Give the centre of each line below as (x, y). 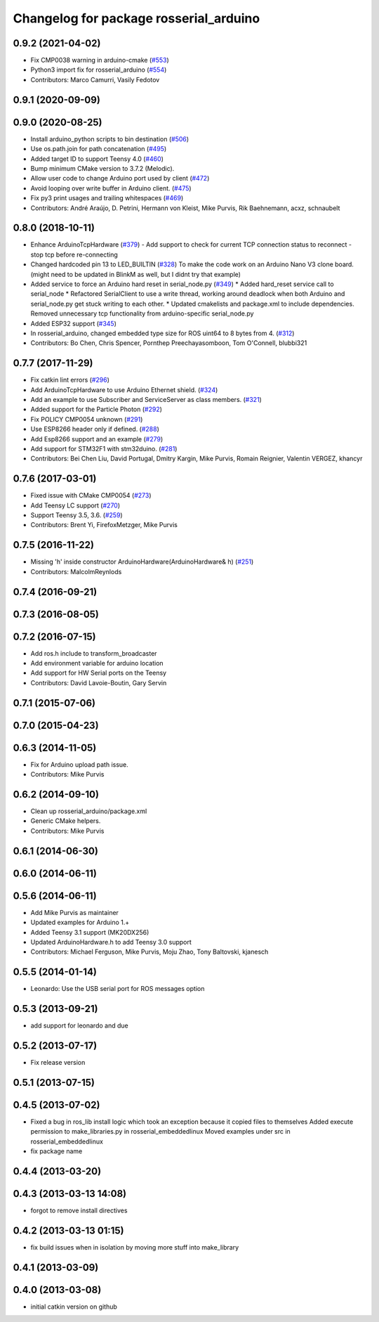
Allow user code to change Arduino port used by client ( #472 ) (120, 179)
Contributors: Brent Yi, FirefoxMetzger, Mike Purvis (104, 525)
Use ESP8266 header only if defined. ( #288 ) (95, 429)
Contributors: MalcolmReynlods (76, 571)
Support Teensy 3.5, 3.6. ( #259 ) (77, 515)
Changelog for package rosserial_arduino (137, 18)
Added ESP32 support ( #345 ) (74, 323)
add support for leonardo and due (80, 1025)
